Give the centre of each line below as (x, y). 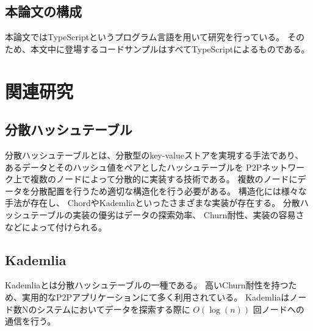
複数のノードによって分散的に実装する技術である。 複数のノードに (164, 179)
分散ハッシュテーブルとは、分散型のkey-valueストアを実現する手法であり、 (154, 155)
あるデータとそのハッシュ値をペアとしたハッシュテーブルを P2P (134, 167)
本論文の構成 (43, 11)
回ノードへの (279, 309)
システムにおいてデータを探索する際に (113, 309)
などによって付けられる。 (56, 226)
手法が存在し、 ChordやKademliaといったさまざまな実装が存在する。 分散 (153, 203)
